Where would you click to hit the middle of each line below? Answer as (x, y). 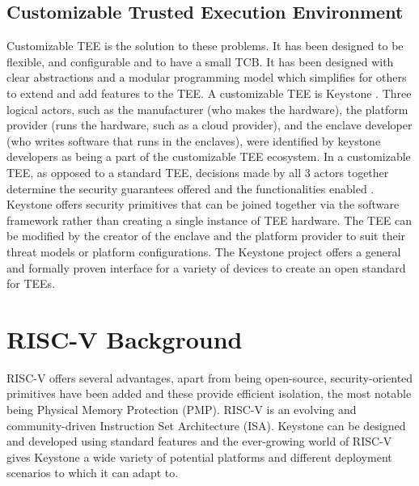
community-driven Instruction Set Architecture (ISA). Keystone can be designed (206, 425)
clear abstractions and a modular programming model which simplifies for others (207, 77)
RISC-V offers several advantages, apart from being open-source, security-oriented (210, 377)
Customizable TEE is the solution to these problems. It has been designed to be (205, 46)
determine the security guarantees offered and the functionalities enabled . (190, 188)
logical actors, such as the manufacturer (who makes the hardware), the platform (207, 109)
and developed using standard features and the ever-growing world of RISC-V (199, 441)
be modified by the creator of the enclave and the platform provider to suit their (206, 236)
